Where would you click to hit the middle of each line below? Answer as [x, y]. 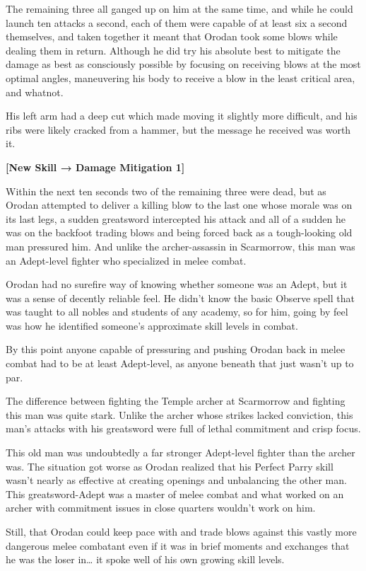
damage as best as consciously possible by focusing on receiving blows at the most [183, 64]
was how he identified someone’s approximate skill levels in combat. [152, 325]
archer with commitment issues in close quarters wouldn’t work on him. [161, 508]
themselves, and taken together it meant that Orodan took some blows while [172, 36]
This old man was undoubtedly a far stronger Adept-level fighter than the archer [181, 452]
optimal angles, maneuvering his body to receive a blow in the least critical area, [181, 77]
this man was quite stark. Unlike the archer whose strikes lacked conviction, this [179, 414]
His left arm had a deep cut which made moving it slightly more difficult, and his [182, 116]
